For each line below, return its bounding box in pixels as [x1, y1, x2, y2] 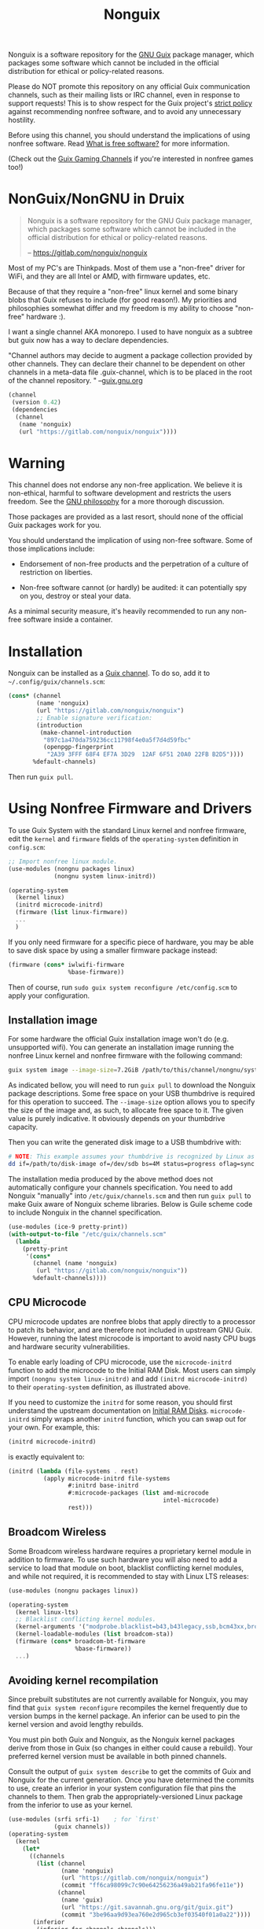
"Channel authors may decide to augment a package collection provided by [8, 351, 253, 360]
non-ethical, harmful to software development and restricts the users [8, 489, 232, 498]
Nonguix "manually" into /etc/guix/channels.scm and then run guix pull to [8, 1191, 251, 1201]
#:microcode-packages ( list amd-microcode [68, 1489, 210, 1497]
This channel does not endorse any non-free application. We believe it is [8, 480, 243, 489]
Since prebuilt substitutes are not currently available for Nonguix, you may [8, 1695, 248, 1704]
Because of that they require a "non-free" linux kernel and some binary [8, 287, 238, 297]
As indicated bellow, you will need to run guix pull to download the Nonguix [8, 1080, 256, 1090]
